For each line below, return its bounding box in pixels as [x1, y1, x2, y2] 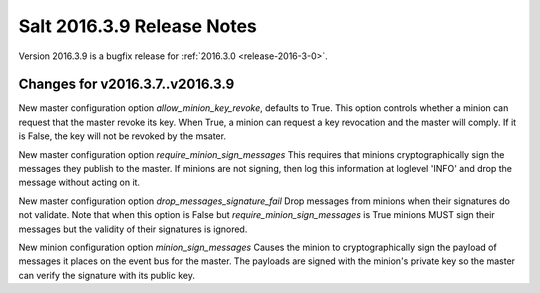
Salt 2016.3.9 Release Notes [18, 15, 257, 37]
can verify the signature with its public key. [18, 269, 195, 281]
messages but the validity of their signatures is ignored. [18, 223, 248, 235]
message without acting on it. [18, 176, 140, 189]
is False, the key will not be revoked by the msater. [18, 130, 227, 142]
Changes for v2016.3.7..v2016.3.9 [18, 76, 235, 93]
